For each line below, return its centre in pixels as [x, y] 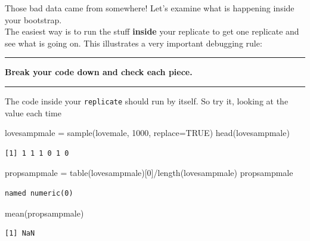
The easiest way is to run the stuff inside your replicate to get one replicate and [152, 31]
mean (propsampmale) [44, 213]
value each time [33, 112]
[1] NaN [20, 234]
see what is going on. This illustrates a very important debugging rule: [134, 43]
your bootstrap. [33, 19]
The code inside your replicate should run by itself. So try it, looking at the [147, 101]
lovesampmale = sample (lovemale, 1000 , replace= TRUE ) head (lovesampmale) [147, 133]
